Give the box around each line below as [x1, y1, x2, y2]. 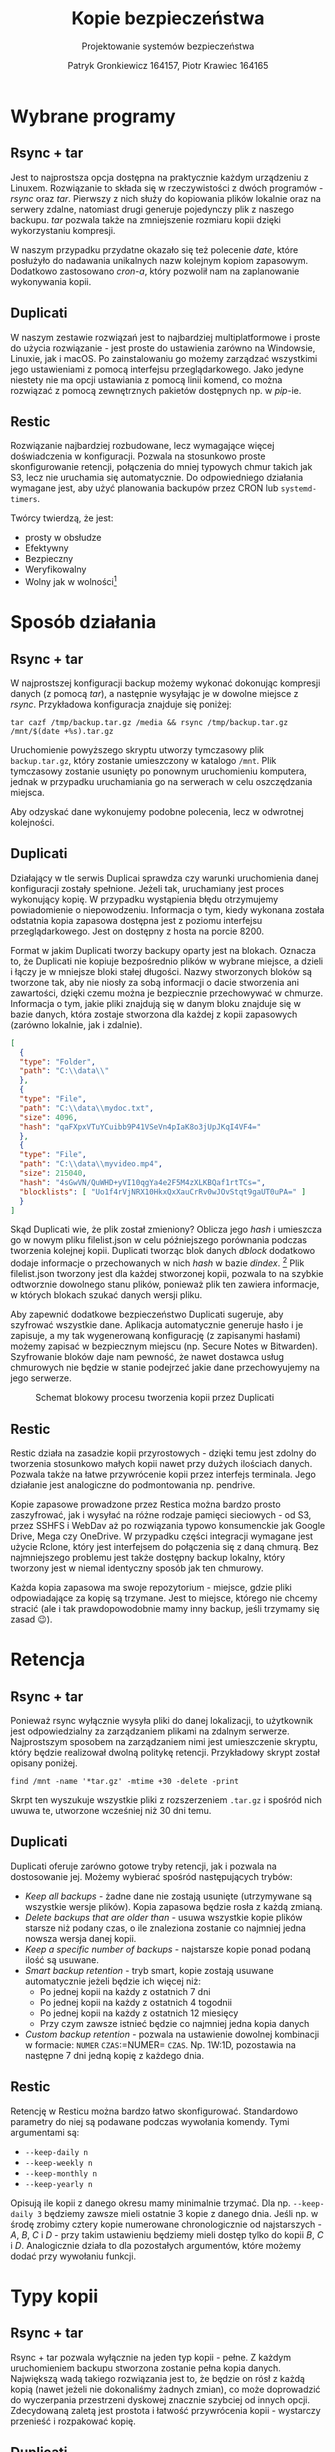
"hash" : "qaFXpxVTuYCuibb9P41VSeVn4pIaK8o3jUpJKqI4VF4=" [19, 1122, 262, 1132]
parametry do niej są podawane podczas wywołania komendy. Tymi [10, 2115, 290, 2127]
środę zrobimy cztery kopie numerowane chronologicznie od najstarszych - [10, 2218, 322, 2230]
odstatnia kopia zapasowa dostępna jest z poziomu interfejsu [10, 914, 263, 926]
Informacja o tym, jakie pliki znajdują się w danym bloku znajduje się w [10, 997, 302, 1009]
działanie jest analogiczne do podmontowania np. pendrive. [10, 1478, 256, 1491]
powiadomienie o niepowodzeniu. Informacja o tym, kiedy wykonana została [10, 903, 325, 916]
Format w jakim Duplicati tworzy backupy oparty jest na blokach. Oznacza [10, 944, 317, 956]
